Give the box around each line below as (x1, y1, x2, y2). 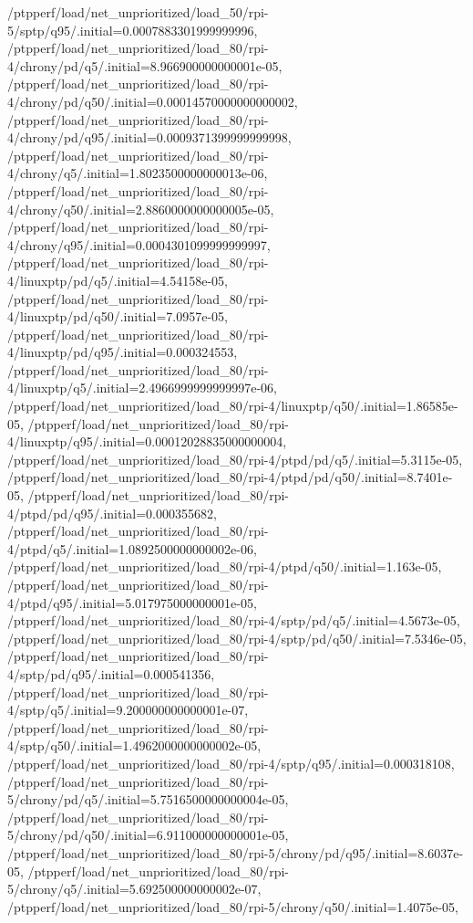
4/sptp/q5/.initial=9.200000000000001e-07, (7, 700, 249, 719)
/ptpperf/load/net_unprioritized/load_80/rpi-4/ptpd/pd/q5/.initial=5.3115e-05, (7, 449, 463, 468)
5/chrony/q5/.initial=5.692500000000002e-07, (7, 879, 262, 898)
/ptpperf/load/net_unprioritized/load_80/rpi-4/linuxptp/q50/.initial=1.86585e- (7, 396, 458, 415)
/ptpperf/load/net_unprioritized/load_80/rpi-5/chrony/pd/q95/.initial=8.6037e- (7, 843, 464, 862)
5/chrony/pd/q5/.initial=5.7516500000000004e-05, (7, 790, 289, 809)
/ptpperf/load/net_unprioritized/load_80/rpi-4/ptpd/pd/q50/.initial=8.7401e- (7, 467, 453, 487)
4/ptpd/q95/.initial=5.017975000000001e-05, (7, 593, 257, 612)
